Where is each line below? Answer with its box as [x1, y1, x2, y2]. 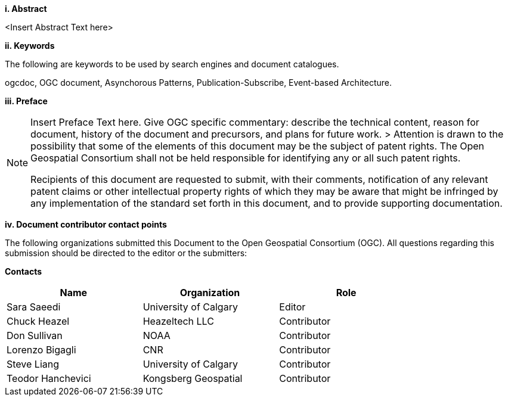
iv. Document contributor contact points [5, 219, 167, 229]
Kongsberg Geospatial [143, 372, 243, 384]
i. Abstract [5, 4, 47, 14]
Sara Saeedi [7, 301, 61, 313]
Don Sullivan [7, 329, 63, 341]
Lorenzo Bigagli [7, 344, 76, 356]
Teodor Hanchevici [7, 372, 91, 384]
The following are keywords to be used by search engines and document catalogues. [5, 59, 339, 69]
